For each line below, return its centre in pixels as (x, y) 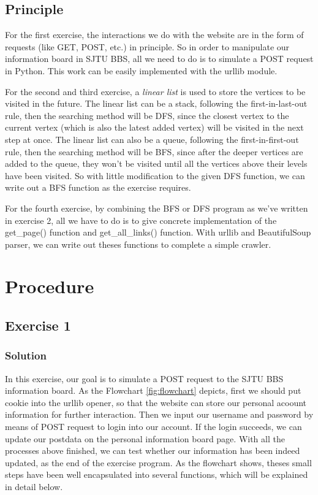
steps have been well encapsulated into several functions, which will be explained (157, 474)
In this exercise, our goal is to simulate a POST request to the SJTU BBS (144, 378)
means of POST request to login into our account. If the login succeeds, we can (153, 427)
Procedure (50, 286)
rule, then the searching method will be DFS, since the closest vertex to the (147, 115)
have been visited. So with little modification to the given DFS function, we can (155, 175)
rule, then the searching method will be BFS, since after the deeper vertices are (154, 151)
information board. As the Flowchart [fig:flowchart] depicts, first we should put (153, 390)
